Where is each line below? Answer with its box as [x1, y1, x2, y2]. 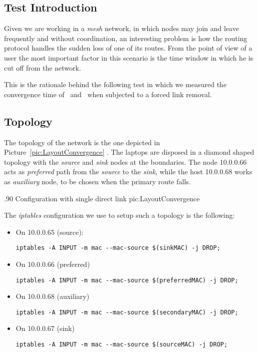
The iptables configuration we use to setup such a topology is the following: [4, 210, 235, 220]
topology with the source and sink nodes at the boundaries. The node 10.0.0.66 [4, 156, 247, 167]
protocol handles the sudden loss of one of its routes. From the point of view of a [4, 43, 252, 53]
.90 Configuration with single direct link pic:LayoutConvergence [4, 193, 200, 203]
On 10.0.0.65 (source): [16, 226, 84, 237]
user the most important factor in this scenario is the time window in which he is [4, 52, 253, 63]
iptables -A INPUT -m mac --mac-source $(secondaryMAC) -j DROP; [16, 308, 238, 316]
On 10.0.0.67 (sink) [16, 323, 75, 333]
